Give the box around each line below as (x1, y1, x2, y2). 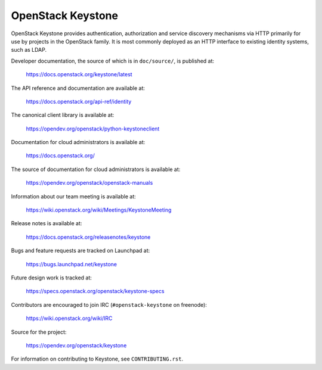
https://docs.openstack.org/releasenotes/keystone (26, 233, 151, 241)
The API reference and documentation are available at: (11, 84, 145, 92)
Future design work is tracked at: (11, 274, 92, 281)
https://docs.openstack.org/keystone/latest (26, 71, 132, 78)
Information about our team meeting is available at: (11, 192, 137, 200)
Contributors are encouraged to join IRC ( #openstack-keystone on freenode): (11, 301, 207, 308)
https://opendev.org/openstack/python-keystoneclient (26, 125, 160, 132)
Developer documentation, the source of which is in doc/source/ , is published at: (11, 57, 215, 64)
